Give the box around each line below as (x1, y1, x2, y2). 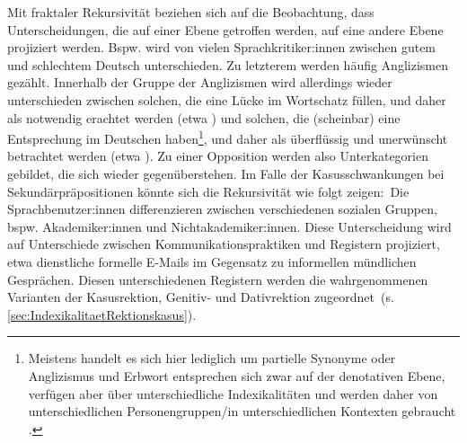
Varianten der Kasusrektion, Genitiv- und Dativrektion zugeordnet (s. (7, 288, 394, 306)
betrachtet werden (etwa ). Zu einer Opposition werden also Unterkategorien (7, 146, 428, 165)
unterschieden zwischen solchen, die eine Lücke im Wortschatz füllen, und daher (7, 90, 446, 109)
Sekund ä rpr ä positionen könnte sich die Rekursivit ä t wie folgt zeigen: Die (7, 182, 410, 200)
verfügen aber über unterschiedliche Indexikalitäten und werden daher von (28, 384, 438, 403)
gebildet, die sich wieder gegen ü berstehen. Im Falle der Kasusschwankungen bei (7, 164, 445, 182)
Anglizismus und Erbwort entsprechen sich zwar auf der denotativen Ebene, (28, 366, 445, 385)
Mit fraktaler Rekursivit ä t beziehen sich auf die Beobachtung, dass (7, 3, 374, 21)
